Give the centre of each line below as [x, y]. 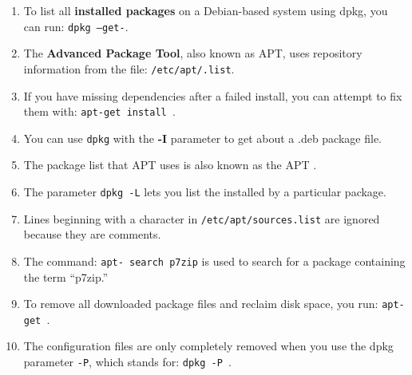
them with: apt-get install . [99, 111]
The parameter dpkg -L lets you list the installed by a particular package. [205, 191]
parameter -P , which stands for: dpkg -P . [127, 362]
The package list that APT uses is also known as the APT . [170, 165]
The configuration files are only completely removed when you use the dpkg [208, 346]
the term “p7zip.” [66, 276]
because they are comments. [92, 234]
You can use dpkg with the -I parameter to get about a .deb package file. [202, 138]
